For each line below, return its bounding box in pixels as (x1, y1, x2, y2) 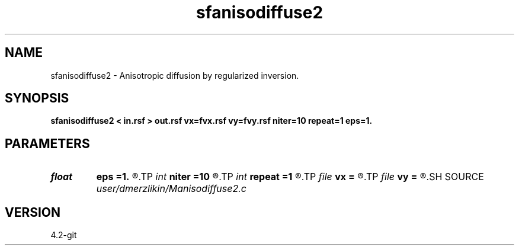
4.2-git (50, 230, 77, 241)
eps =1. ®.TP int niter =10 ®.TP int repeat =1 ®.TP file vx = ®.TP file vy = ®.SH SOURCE (96, 171, 484, 183)
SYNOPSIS (5, 91, 69, 106)
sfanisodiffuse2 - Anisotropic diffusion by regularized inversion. (50, 70, 299, 81)
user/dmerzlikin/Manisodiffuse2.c (96, 182, 246, 195)
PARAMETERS (5, 136, 90, 151)
